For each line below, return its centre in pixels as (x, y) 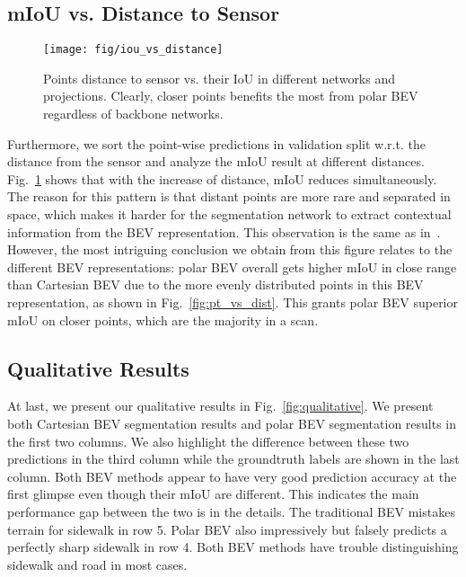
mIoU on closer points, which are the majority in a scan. (163, 320)
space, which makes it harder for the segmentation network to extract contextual (229, 214)
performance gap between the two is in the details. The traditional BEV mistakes (231, 511)
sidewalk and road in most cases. (97, 564)
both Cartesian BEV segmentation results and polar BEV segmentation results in (232, 423)
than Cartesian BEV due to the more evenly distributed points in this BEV (215, 284)
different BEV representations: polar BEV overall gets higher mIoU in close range (232, 266)
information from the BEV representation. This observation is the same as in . (224, 231)
